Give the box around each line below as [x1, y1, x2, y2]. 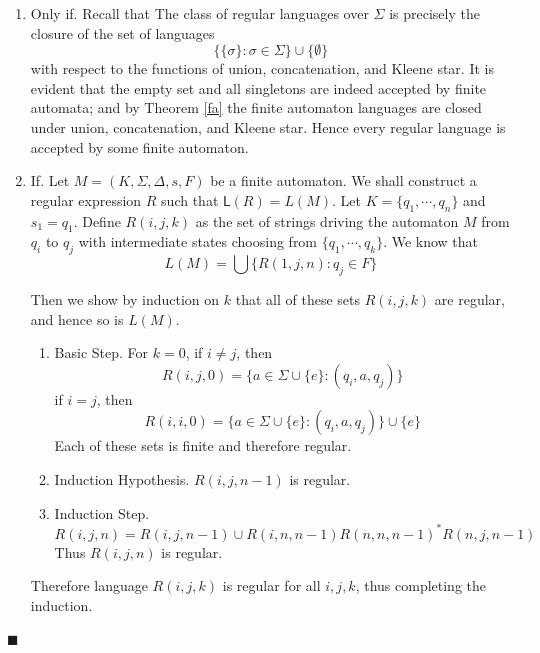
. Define [73, 210, 121, 231]
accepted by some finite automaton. [30, 136, 249, 157]
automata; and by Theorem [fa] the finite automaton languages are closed [30, 97, 482, 118]
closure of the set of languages [30, 22, 215, 43]
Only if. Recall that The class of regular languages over [30, 3, 369, 23]
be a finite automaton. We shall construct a [210, 170, 477, 191]
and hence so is [30, 308, 124, 329]
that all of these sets [235, 288, 360, 309]
